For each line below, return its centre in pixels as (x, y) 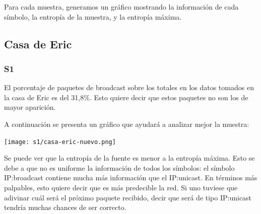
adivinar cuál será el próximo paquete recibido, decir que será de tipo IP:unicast (128, 197)
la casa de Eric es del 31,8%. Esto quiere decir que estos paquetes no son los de (126, 97)
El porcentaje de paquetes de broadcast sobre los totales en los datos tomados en (129, 87)
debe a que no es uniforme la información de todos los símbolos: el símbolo (119, 167)
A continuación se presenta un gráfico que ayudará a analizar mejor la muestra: (127, 124)
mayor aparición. (30, 107)
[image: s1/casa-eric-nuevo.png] (60, 142)
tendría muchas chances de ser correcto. (65, 207)
